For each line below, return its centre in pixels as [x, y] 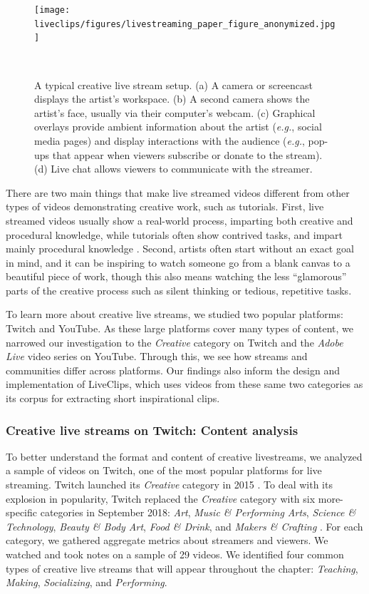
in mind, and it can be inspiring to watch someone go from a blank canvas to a [178, 262]
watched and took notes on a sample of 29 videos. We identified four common [175, 554]
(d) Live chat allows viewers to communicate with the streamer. [173, 169]
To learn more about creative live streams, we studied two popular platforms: [175, 314]
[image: [52, 10]
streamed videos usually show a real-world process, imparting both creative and [180, 220]
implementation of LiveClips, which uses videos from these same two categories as [184, 384]
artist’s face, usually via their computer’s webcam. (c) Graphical [175, 112]
